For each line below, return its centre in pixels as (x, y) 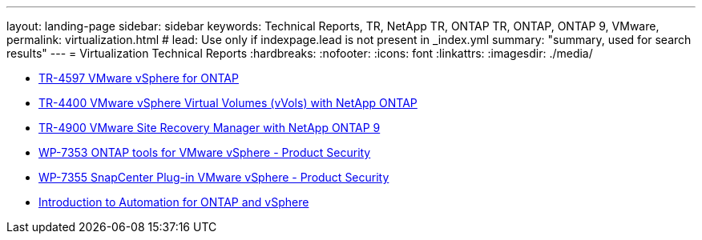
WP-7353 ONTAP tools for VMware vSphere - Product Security (205, 152)
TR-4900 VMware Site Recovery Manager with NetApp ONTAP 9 (210, 128)
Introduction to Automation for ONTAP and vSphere (174, 202)
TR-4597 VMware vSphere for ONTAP (139, 78)
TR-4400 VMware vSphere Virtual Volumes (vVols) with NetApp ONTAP (228, 103)
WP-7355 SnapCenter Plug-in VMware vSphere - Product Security (214, 177)
